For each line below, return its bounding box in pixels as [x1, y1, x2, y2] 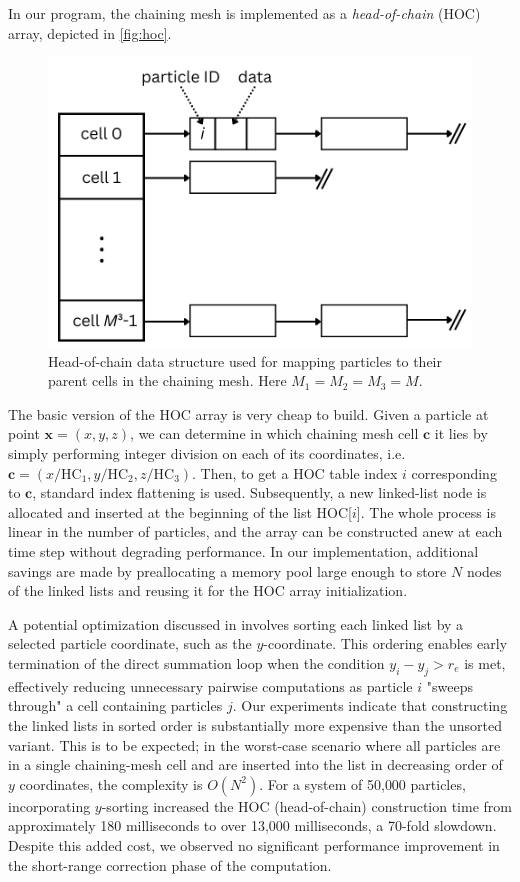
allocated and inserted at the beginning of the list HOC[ [8, 501, 352, 522]
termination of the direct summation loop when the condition [8, 653, 385, 673]
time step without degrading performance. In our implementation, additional [8, 541, 479, 562]
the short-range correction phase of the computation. [8, 854, 332, 875]
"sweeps [426, 675, 473, 696]
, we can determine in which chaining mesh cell [130, 423, 419, 444]
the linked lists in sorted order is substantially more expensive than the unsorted [8, 714, 502, 735]
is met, [464, 653, 506, 673]
